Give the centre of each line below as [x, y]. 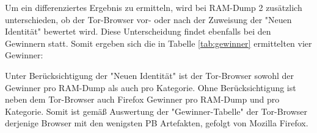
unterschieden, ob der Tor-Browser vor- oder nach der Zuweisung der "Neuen [148, 19]
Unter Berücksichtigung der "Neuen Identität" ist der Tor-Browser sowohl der [150, 75]
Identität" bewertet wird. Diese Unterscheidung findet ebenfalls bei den [138, 31]
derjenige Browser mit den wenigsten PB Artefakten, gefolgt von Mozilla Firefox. [157, 123]
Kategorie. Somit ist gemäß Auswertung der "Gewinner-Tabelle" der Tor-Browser [156, 111]
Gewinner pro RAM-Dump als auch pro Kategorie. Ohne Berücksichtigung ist [151, 87]
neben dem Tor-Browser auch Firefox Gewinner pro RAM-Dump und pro [142, 99]
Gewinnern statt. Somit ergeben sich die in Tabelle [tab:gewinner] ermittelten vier [158, 43]
